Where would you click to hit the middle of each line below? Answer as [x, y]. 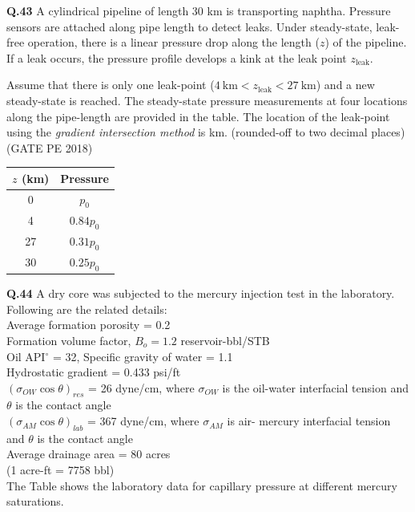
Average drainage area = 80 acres [89, 454]
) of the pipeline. [366, 42]
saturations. [35, 501]
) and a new [345, 85]
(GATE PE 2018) [50, 147]
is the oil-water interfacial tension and [315, 387]
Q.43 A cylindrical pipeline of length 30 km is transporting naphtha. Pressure [199, 10]
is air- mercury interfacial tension [309, 421]
